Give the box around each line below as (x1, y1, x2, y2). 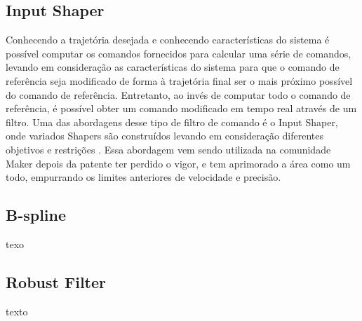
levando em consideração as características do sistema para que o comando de (6, 60, 340, 74)
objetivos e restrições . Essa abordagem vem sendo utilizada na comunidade (6, 142, 331, 156)
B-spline (6, 204, 67, 226)
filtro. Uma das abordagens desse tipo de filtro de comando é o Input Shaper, (6, 114, 338, 129)
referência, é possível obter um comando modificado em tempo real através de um (6, 101, 357, 116)
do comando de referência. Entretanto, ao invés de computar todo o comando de (6, 87, 351, 102)
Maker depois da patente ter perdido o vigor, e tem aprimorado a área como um (6, 156, 351, 170)
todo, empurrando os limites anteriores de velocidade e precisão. (6, 170, 281, 184)
